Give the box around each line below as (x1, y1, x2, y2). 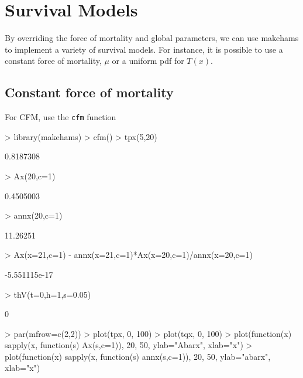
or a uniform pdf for (112, 55, 184, 67)
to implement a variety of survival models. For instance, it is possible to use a (5, 43, 283, 55)
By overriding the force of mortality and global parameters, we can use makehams (5, 32, 299, 44)
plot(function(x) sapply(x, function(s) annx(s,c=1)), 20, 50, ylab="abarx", (5, 350, 271, 362)
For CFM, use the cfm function (5, 111, 116, 123)
